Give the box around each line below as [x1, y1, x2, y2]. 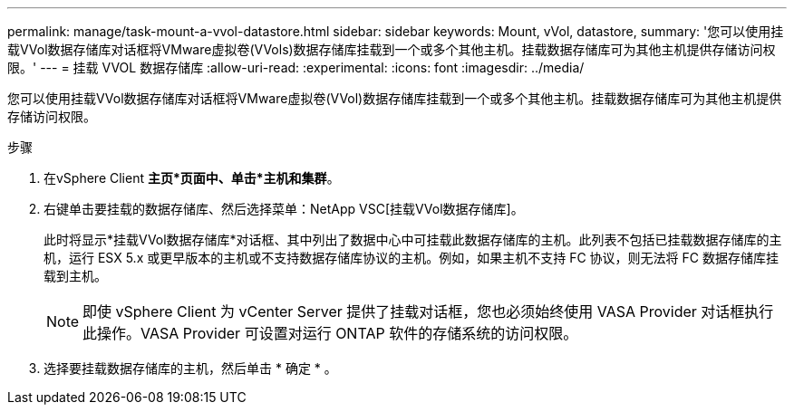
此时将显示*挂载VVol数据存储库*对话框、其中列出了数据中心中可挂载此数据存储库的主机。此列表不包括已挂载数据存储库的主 [44, 232, 782, 247]
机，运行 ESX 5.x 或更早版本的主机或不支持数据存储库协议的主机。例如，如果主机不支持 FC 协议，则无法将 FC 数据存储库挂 [44, 250, 779, 265]
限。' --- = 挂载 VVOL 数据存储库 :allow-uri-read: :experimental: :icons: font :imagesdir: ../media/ [7, 60, 585, 75]
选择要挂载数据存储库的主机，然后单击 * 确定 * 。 [44, 360, 337, 376]
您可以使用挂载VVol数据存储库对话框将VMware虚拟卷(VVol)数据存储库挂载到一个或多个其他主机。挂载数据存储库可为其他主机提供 [7, 91, 782, 106]
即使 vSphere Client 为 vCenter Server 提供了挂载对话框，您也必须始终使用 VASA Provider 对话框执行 [82, 302, 774, 321]
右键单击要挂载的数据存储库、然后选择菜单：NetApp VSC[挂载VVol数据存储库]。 [44, 201, 524, 216]
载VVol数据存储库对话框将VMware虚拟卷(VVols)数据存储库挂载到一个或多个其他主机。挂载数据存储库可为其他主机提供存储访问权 [7, 42, 776, 57]
